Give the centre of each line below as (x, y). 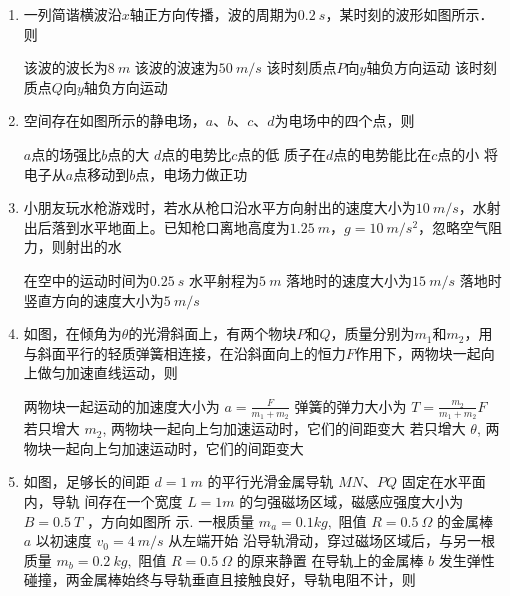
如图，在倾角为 (72, 333)
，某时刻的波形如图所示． (409, 14)
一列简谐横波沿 (72, 14)
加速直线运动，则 (121, 372)
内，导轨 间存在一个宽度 (103, 500)
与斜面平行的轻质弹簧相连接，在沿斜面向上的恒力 (184, 352)
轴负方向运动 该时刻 (432, 67)
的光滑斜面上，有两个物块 (212, 333)
